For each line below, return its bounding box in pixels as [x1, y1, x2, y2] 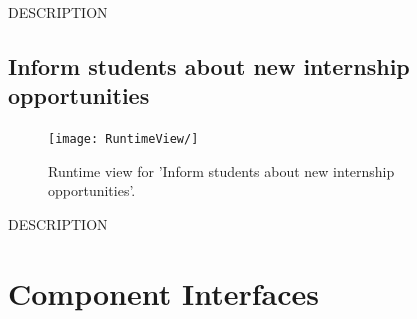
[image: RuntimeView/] [48, 132, 199, 147]
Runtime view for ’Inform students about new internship [48, 160, 395, 181]
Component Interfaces [8, 272, 319, 313]
